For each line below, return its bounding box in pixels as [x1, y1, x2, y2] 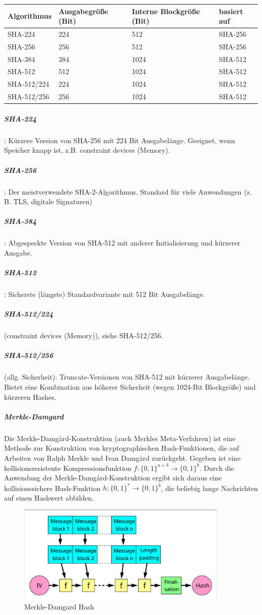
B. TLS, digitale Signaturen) [4, 196, 93, 207]
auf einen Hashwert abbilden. [4, 492, 94, 503]
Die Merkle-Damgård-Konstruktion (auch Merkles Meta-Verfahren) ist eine [4, 433, 236, 443]
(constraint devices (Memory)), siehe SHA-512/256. [4, 330, 163, 341]
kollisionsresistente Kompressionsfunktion [4, 462, 132, 473]
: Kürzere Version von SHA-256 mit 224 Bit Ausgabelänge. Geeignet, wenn [4, 135, 235, 145]
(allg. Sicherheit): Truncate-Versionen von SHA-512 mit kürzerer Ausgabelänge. [4, 372, 250, 382]
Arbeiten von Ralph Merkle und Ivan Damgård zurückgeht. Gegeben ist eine [4, 452, 241, 463]
